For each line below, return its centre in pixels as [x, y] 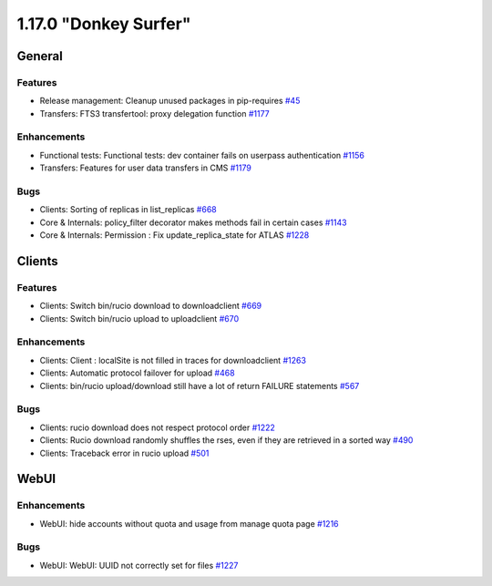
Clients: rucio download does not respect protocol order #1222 [157, 427]
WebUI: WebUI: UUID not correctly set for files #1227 [139, 565]
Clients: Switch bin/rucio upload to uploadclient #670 [139, 318]
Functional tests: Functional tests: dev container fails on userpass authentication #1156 [202, 155]
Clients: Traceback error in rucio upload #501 [124, 453]
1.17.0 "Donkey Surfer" [104, 24]
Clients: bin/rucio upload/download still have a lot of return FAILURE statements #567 [200, 386]
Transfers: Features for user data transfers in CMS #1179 [146, 168]
